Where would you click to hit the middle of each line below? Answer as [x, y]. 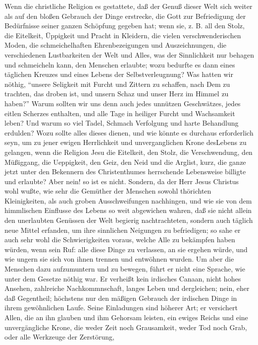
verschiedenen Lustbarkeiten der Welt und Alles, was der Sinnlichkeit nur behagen [129, 54]
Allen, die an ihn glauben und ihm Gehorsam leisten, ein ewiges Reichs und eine [126, 317]
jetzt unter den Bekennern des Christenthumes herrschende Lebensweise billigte [125, 172]
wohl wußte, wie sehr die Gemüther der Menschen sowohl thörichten [108, 191]
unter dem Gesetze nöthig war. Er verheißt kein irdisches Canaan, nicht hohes [123, 278]
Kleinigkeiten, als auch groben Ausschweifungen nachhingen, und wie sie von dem [128, 200]
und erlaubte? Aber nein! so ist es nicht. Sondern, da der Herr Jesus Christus [122, 181]
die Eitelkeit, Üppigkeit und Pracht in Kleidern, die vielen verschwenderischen [123, 35]
